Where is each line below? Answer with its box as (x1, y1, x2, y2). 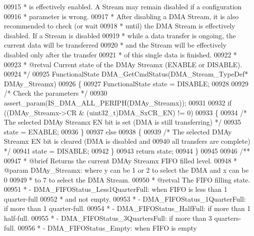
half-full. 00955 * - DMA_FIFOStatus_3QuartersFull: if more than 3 (4, 213, 212, 223)
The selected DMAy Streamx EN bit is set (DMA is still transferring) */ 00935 (4, 117, 241, 127)
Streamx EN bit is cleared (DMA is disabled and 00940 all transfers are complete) (4, 136, 251, 146)
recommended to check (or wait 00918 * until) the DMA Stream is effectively (4, 21, 235, 31)
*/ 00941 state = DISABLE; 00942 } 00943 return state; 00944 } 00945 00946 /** (4, 145, 250, 156)
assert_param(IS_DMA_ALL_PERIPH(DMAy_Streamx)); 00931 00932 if (4, 97, 232, 107)
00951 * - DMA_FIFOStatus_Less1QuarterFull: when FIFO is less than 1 (4, 184, 228, 194)
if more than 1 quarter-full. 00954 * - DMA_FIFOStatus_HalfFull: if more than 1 (4, 203, 251, 213)
